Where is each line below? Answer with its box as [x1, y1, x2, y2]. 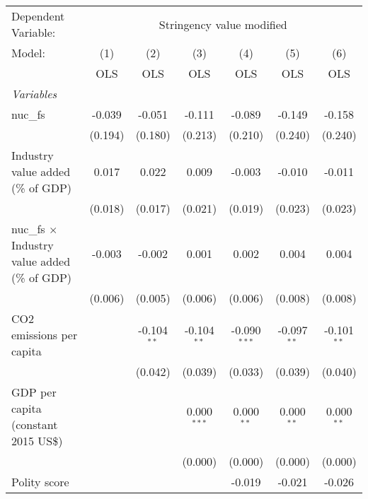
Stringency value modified [159, 16, 287, 33]
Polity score [11, 474, 69, 490]
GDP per [11, 384, 57, 400]
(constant [11, 416, 58, 433]
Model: [11, 45, 46, 61]
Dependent [11, 8, 65, 24]
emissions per [11, 327, 78, 343]
